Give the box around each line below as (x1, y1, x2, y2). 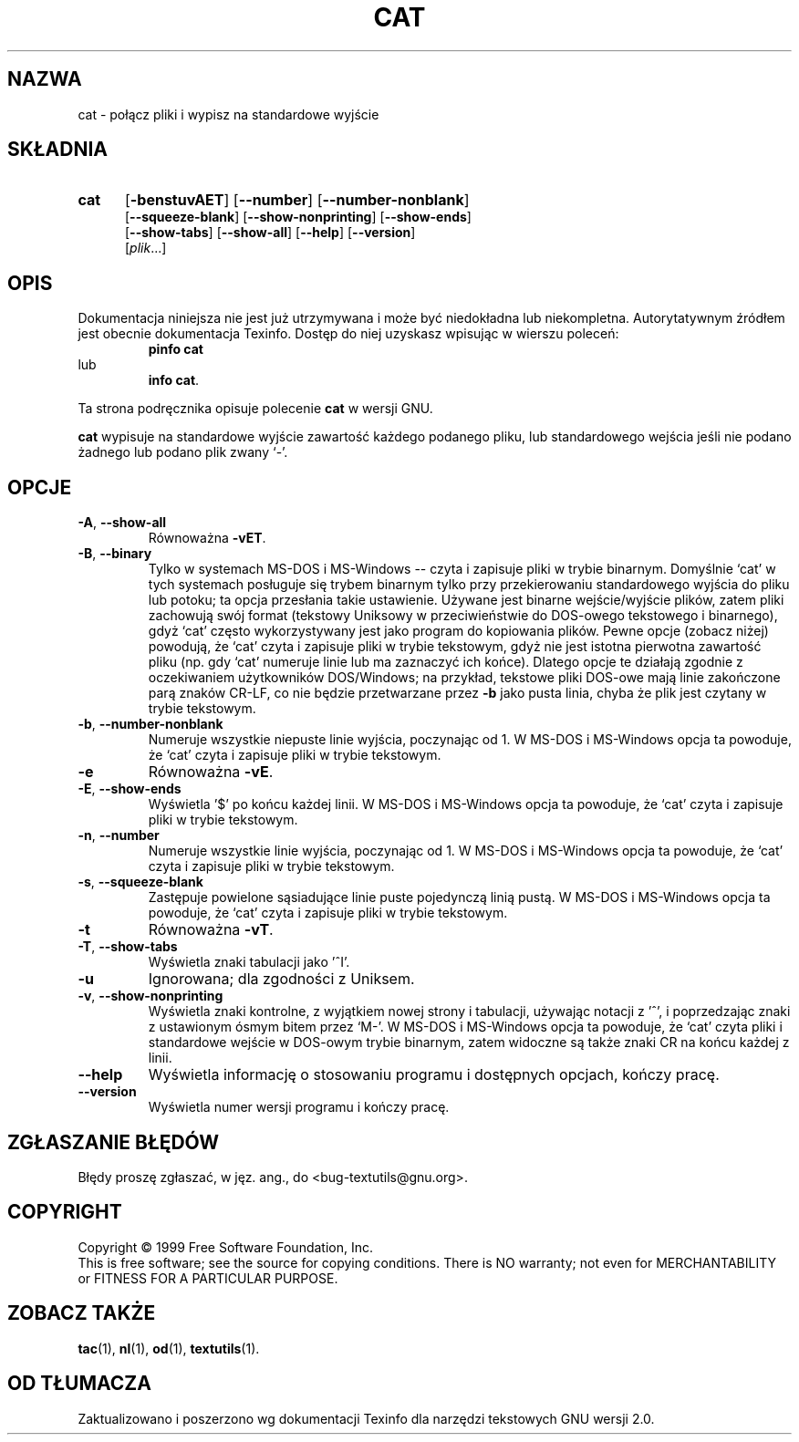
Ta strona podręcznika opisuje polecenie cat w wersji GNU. (78, 400, 433, 417)
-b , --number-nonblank (78, 716, 223, 732)
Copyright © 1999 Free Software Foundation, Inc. (78, 1239, 374, 1255)
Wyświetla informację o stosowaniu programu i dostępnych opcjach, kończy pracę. (148, 1065, 720, 1084)
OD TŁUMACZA (7, 1372, 151, 1395)
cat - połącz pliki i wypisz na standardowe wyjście (78, 106, 379, 122)
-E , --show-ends (78, 781, 182, 797)
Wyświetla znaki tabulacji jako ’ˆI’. (148, 954, 350, 970)
